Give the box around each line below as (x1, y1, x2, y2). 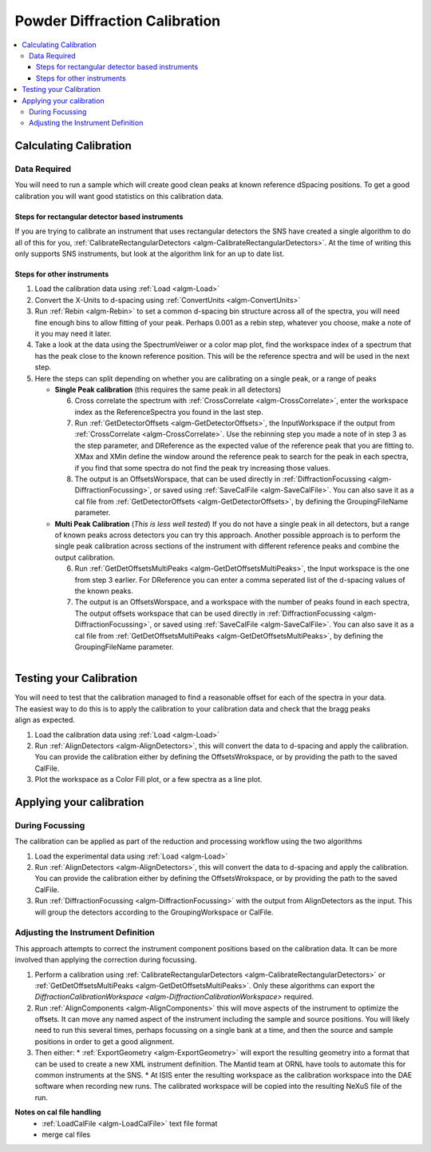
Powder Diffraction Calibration (14, 12, 221, 30)
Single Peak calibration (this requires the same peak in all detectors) (54, 385, 282, 394)
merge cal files (42, 1130, 91, 1139)
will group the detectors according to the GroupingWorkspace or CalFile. (34, 907, 274, 917)
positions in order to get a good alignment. (34, 1036, 175, 1046)
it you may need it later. (34, 329, 112, 338)
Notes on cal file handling (14, 1107, 101, 1117)
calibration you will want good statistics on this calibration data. (14, 191, 223, 201)
